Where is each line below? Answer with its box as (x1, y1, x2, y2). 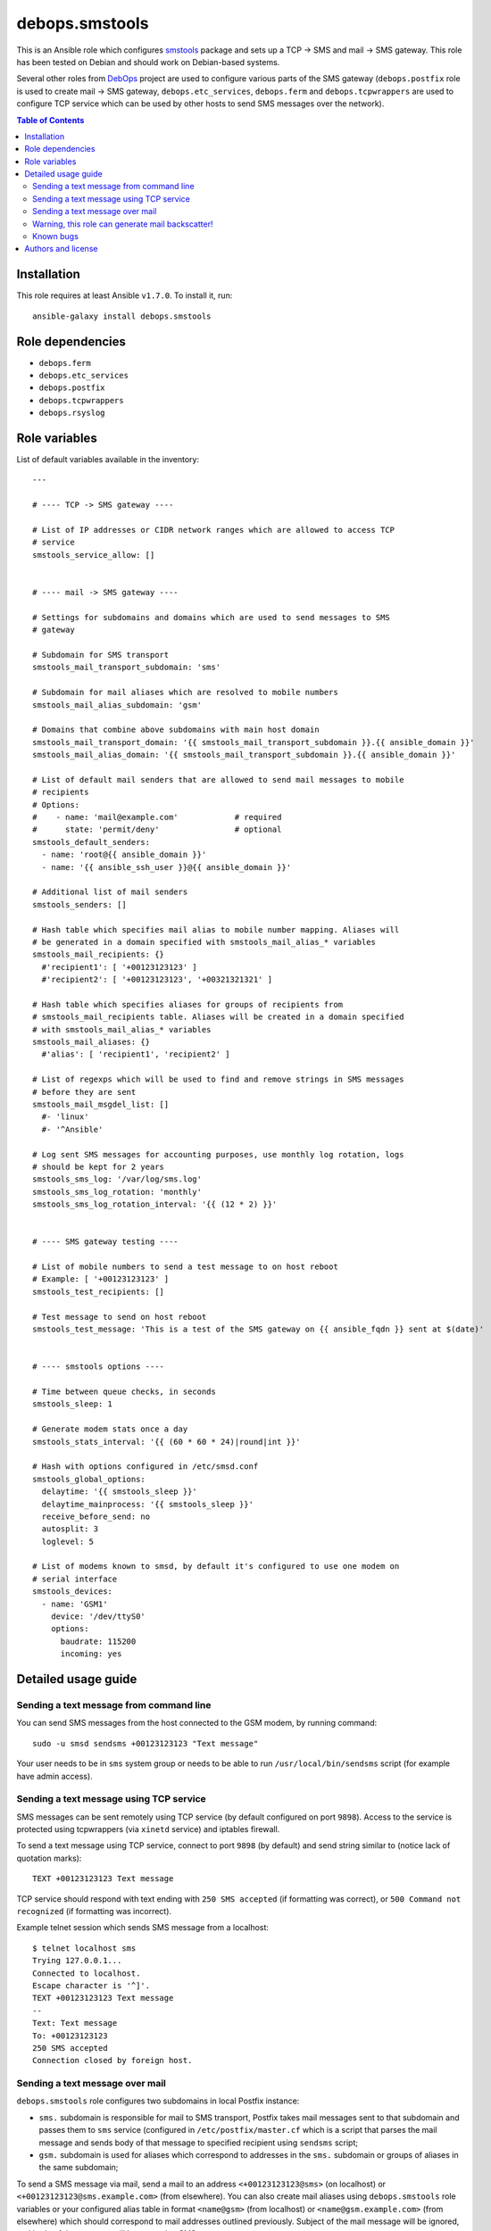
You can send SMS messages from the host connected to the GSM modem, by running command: (16, 1718, 378, 1729)
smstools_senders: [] (32, 900, 127, 909)
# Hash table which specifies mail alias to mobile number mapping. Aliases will (32, 925, 400, 934)
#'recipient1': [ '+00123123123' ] (41, 962, 198, 972)
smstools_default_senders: (32, 837, 151, 847)
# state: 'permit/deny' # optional (32, 825, 282, 834)
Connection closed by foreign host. (32, 2055, 193, 2066)
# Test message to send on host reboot (32, 1312, 207, 1322)
